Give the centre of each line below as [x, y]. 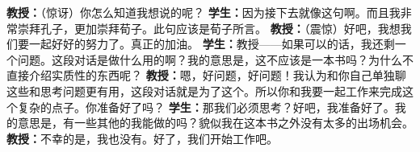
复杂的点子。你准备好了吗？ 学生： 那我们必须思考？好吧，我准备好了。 [206, 107]
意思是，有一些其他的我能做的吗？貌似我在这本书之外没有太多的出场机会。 [215, 123]
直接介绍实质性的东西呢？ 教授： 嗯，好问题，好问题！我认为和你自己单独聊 [206, 75]
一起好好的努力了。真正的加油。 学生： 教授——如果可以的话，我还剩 [212, 44]
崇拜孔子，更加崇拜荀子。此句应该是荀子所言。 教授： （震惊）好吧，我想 [209, 28]
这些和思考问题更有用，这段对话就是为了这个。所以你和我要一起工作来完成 [204, 90]
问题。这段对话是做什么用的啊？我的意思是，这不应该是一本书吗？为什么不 [215, 59]
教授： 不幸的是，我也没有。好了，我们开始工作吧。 [142, 138]
